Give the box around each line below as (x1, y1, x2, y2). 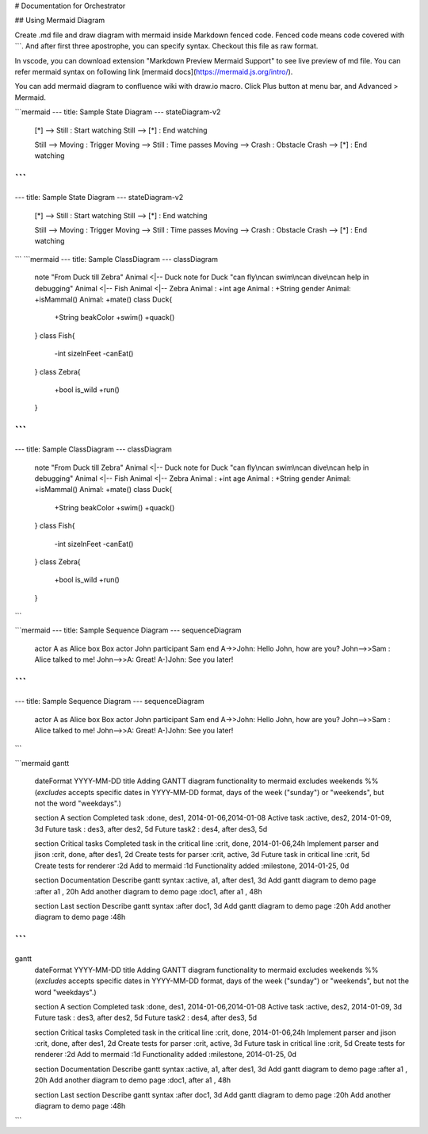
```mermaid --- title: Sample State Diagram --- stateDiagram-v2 (14, 107, 221, 117)
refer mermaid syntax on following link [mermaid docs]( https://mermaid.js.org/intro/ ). (14, 67, 293, 76)
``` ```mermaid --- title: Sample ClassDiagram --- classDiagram (14, 254, 218, 263)
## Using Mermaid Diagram (14, 16, 105, 25)
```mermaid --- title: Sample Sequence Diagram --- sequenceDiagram (14, 625, 242, 635)
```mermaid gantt (14, 758, 70, 767)
